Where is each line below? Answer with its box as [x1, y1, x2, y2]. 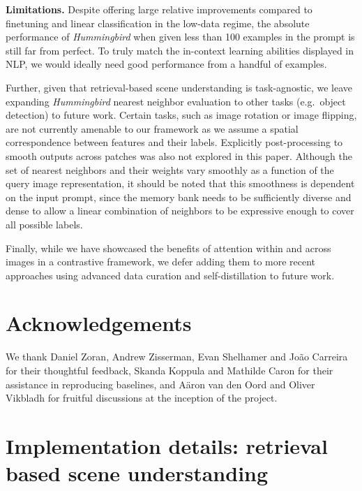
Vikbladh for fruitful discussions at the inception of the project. [6, 390, 278, 405]
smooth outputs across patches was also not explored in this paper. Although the [6, 148, 352, 163]
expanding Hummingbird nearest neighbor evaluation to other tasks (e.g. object [6, 94, 346, 108]
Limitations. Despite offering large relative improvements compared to [6, 2, 312, 16]
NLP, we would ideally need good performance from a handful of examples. [6, 57, 327, 71]
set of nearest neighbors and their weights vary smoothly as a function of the [6, 162, 334, 177]
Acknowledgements [6, 309, 192, 337]
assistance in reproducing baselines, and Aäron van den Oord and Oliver [6, 376, 315, 391]
